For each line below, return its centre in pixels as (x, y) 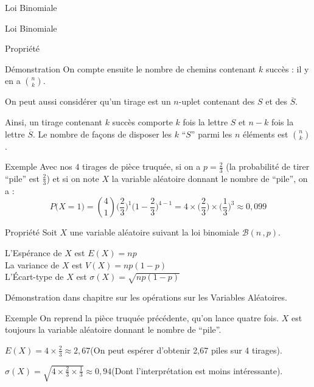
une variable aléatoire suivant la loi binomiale (155, 232)
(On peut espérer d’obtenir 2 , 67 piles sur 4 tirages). (186, 350)
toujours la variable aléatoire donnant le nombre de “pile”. (113, 329)
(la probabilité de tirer (268, 166)
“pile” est (22, 178)
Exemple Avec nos (39, 166)
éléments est (265, 134)
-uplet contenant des (217, 101)
